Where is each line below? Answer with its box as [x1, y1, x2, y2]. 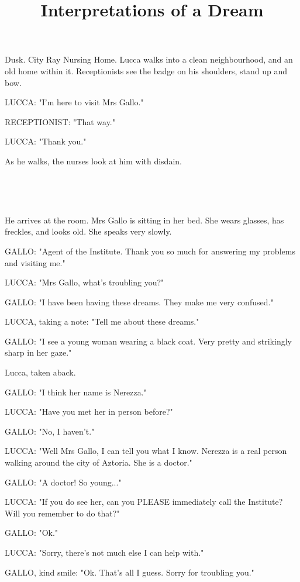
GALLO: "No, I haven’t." [5, 425, 95, 437]
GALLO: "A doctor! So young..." [5, 476, 122, 488]
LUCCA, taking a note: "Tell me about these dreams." [5, 315, 199, 328]
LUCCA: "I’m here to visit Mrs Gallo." [5, 96, 144, 108]
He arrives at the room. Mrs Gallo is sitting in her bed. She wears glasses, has [5, 213, 284, 226]
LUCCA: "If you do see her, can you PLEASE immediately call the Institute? [5, 495, 283, 508]
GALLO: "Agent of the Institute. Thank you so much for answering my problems [5, 244, 295, 257]
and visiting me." [5, 256, 65, 268]
